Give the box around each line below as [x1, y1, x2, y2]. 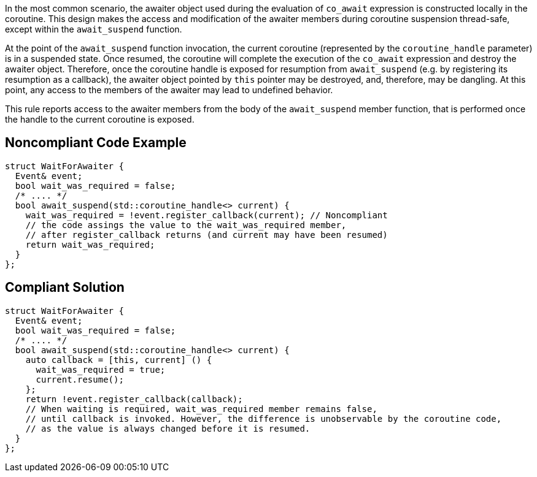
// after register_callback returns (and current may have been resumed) [25, 229, 388, 240]
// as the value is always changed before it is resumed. [25, 423, 311, 433]
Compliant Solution [5, 280, 125, 296]
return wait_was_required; [25, 239, 155, 250]
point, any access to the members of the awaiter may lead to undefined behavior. [5, 85, 333, 95]
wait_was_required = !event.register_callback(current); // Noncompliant [25, 210, 388, 220]
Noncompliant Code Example [5, 135, 187, 151]
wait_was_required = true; [36, 364, 166, 375]
